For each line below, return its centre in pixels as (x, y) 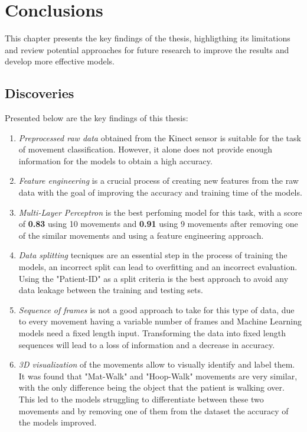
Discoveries (40, 93)
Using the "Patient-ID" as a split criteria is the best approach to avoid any (153, 278)
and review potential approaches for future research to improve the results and (147, 49)
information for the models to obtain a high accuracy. (115, 160)
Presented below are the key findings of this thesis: (97, 118)
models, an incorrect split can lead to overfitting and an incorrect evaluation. (158, 267)
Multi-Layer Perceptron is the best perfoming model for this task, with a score (160, 212)
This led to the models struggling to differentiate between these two (141, 399)
